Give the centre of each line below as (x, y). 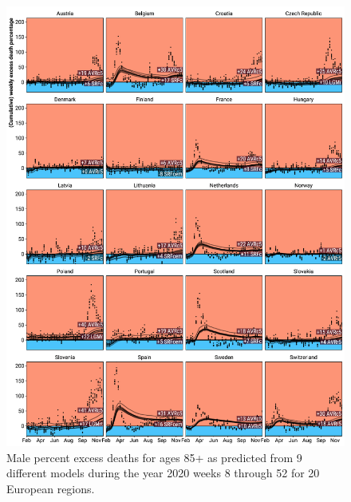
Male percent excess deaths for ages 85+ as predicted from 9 (154, 457)
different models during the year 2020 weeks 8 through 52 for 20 (163, 473)
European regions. (51, 488)
